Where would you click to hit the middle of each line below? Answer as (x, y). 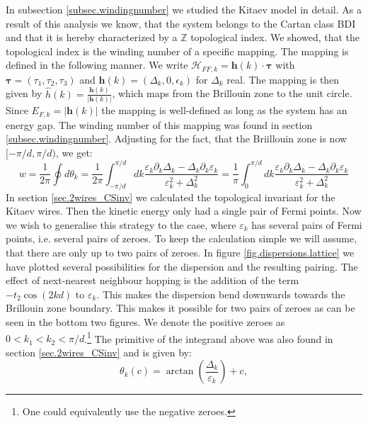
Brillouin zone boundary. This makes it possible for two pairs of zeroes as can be (180, 308)
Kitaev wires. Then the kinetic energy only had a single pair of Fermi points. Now (184, 211)
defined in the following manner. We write (97, 65)
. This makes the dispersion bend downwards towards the (221, 294)
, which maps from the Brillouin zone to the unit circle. (232, 93)
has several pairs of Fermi (307, 224)
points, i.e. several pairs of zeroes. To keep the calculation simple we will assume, (182, 238)
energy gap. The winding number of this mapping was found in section (159, 124)
